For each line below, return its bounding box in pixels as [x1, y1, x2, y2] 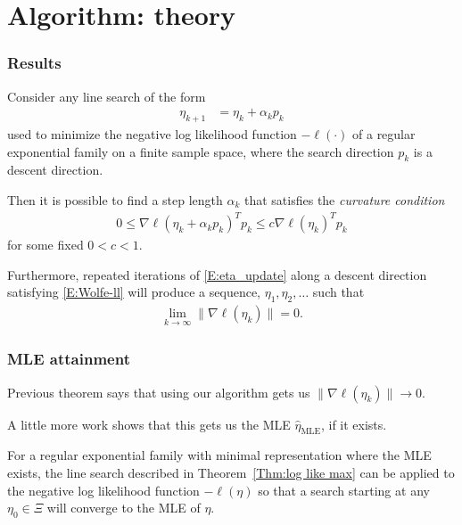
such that [312, 283, 365, 301]
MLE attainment [7, 348, 130, 370]
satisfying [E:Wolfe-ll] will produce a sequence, [7, 283, 260, 301]
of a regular [352, 125, 416, 144]
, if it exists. [320, 414, 387, 433]
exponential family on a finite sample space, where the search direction [7, 142, 394, 160]
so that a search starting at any [258, 480, 430, 499]
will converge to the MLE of [46, 498, 201, 517]
